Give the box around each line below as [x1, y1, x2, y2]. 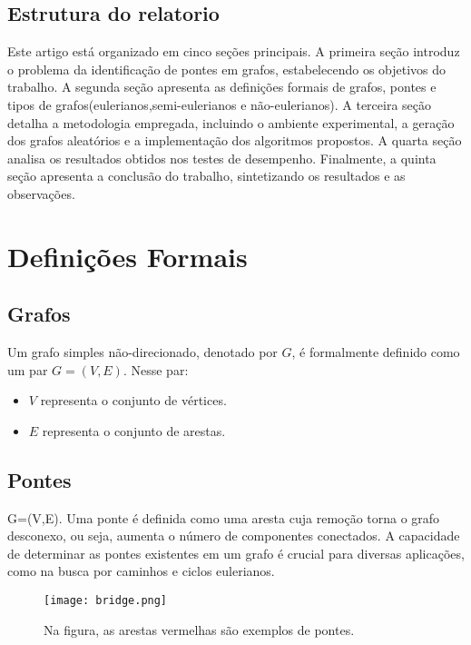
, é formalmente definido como [291, 342, 460, 362]
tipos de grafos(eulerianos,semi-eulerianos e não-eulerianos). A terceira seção [7, 94, 432, 114]
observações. [7, 184, 75, 203]
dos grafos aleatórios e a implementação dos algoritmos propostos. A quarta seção [7, 131, 462, 150]
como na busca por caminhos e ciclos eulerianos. [7, 561, 275, 580]
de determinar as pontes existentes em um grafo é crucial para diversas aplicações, [7, 543, 465, 562]
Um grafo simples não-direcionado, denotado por [7, 342, 278, 362]
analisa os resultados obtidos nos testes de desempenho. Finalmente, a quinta [7, 148, 437, 167]
